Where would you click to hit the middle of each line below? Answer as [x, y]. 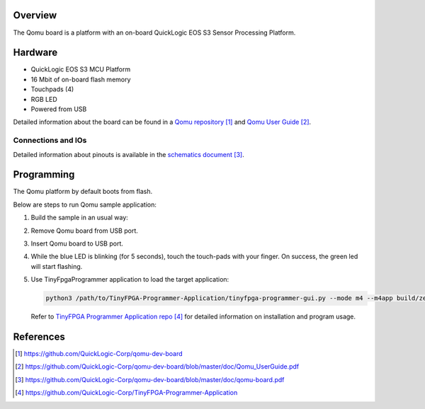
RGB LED [44, 99]
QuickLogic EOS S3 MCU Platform [81, 69]
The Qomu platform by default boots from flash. [83, 192]
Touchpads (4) [52, 89]
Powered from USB [59, 109]
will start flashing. [57, 266]
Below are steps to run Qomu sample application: [85, 204]
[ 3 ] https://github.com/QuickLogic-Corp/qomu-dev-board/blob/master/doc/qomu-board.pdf [150, 379]
